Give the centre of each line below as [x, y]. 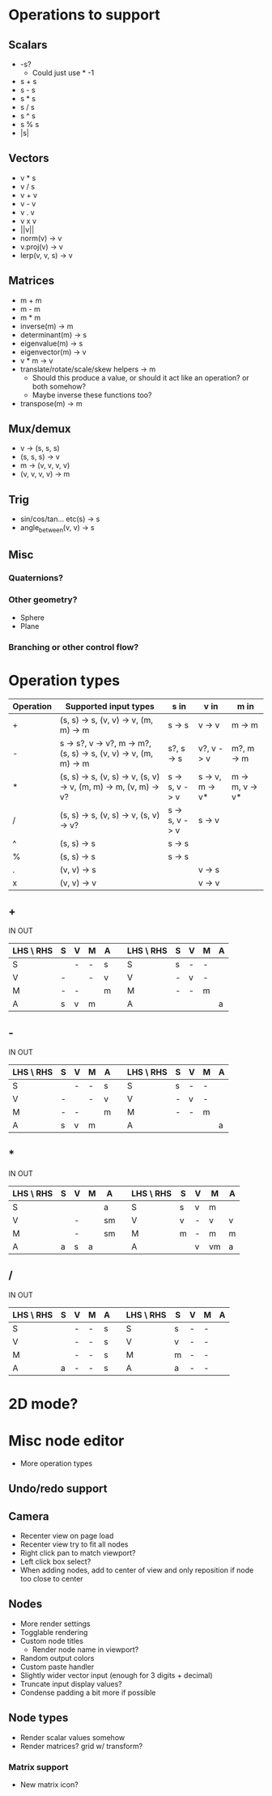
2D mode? [43, 1404]
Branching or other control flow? [74, 647]
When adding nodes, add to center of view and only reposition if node [137, 1570]
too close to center [51, 1579]
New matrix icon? [49, 1785]
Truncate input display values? [71, 1683]
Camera [29, 1516]
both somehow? [59, 386]
